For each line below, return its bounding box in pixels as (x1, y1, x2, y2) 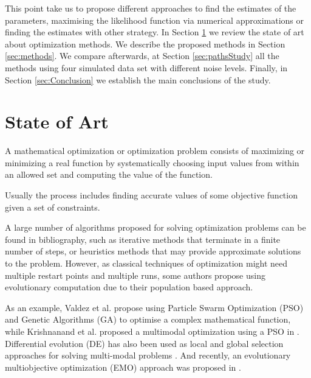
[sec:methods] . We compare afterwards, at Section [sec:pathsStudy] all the (5, 49, 279, 62)
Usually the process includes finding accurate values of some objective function (5, 189, 298, 201)
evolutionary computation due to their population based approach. (5, 281, 253, 293)
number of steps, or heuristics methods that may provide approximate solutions (5, 245, 301, 257)
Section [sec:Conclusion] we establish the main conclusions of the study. (5, 73, 271, 86)
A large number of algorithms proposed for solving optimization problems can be (5, 221, 306, 234)
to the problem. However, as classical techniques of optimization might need (5, 257, 288, 270)
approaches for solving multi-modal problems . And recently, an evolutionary (5, 349, 291, 362)
